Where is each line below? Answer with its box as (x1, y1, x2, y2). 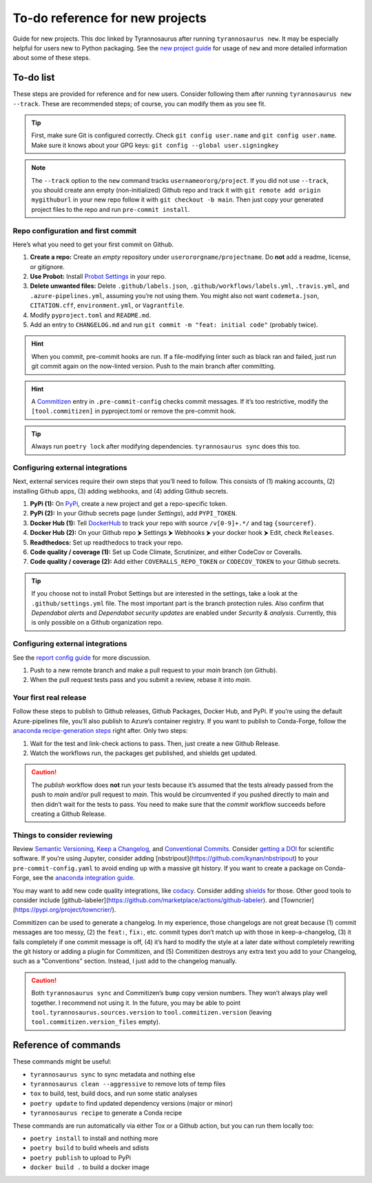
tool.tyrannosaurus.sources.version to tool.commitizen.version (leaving (31, 1008, 272, 1016)
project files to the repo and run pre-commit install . (31, 205, 190, 213)
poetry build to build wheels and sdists (30, 1144, 149, 1152)
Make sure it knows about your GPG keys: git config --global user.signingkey (31, 141, 279, 149)
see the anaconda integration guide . (32, 874, 136, 882)
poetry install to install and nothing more (30, 1134, 158, 1142)
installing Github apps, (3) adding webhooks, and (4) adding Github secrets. (12, 487, 229, 495)
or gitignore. (30, 262, 65, 271)
